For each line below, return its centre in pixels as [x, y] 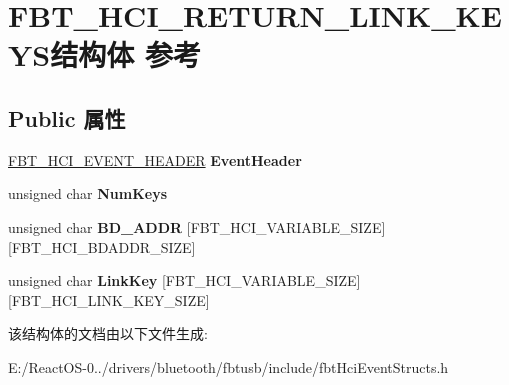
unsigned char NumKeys [87, 193]
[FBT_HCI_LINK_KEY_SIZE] [109, 299]
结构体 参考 [125, 54]
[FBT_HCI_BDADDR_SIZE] [102, 246]
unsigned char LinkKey [83, 280]
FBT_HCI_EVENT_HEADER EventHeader [155, 159]
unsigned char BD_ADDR [95, 226]
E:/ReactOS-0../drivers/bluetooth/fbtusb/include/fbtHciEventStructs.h [228, 366]
